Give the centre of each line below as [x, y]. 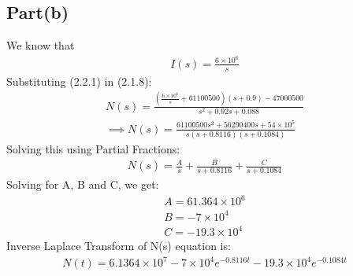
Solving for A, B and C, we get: [83, 184]
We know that [41, 45]
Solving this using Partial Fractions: [93, 149]
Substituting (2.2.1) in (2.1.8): [79, 81]
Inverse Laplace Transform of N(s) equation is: [119, 246]
